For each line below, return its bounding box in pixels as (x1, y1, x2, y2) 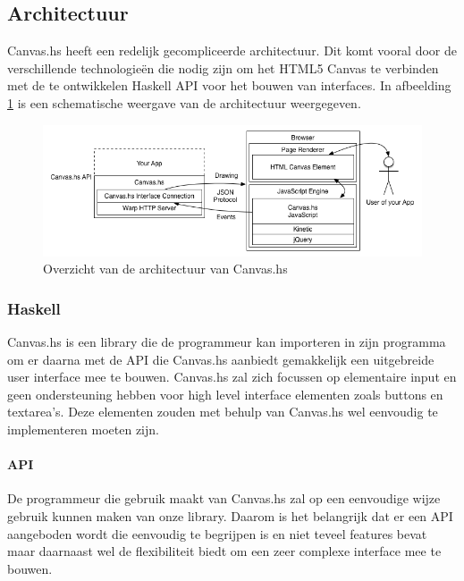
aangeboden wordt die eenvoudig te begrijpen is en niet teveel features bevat (7, 524, 427, 543)
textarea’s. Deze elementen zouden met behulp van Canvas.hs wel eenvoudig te (7, 402, 438, 421)
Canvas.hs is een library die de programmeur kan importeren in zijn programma (7, 333, 446, 350)
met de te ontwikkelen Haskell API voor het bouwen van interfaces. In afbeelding (7, 76, 451, 95)
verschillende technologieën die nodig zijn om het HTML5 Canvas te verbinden (7, 58, 439, 77)
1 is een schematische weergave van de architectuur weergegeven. (7, 93, 361, 112)
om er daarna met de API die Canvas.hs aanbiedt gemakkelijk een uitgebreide (7, 349, 434, 368)
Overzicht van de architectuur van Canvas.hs (43, 259, 288, 278)
